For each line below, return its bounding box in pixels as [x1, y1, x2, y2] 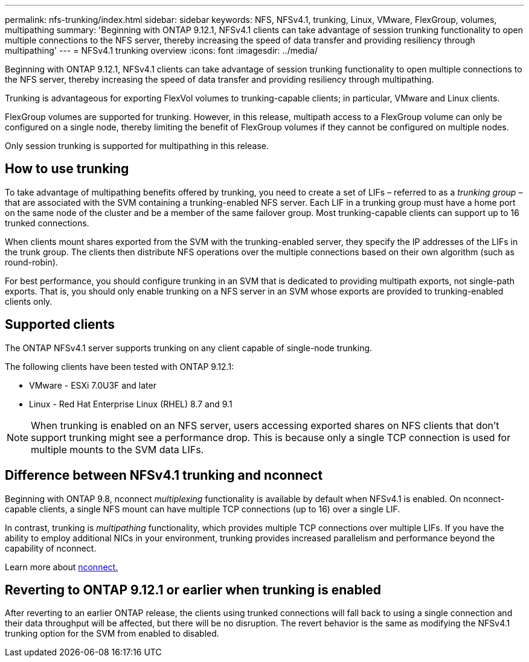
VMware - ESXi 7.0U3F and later [29, 380, 156, 390]
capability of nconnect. [5, 543, 97, 553]
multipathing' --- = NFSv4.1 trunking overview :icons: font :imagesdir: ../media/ [5, 45, 318, 56]
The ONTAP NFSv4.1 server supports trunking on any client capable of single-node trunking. [5, 342, 373, 353]
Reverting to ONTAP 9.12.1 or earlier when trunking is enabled [5, 582, 382, 597]
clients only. [5, 296, 53, 307]
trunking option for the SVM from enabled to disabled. [5, 628, 219, 639]
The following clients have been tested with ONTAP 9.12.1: [5, 361, 234, 372]
